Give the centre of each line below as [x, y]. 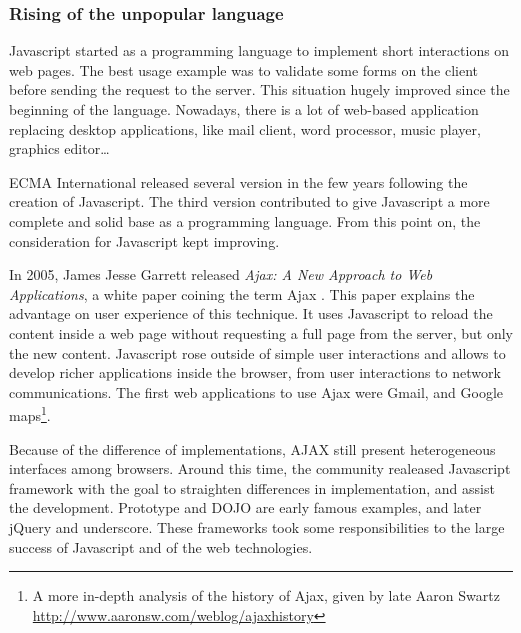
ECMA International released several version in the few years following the [238, 181]
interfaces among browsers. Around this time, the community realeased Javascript [260, 468]
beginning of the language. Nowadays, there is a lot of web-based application [244, 109]
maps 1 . [30, 413]
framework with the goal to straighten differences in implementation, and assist [252, 487]
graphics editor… [59, 148]
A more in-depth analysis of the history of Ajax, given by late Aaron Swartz [266, 595]
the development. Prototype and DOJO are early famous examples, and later [245, 507]
